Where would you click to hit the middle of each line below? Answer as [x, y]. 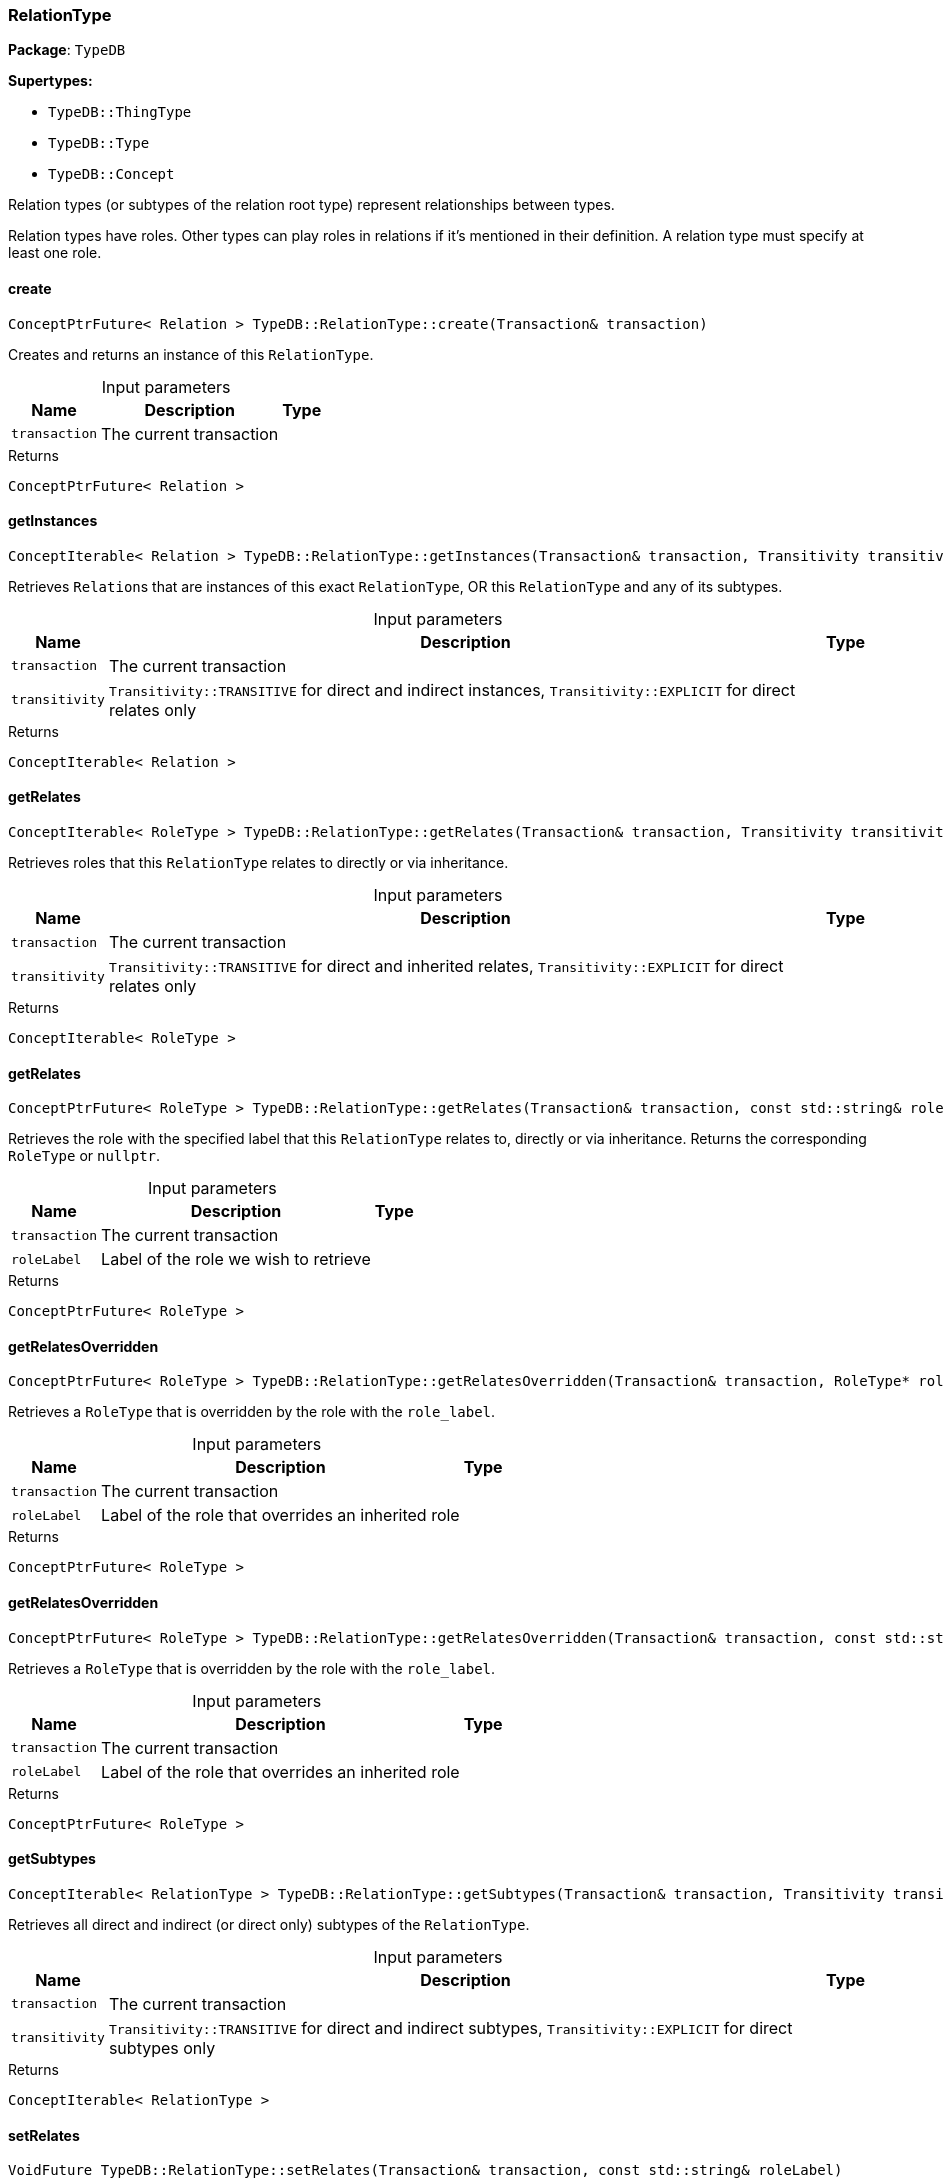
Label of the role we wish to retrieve [236, 1259]
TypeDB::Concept [111, 174]
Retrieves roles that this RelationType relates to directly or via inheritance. [258, 863]
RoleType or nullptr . [84, 1156]
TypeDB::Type [99, 143]
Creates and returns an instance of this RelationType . [191, 354]
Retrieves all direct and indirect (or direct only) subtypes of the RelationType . [269, 1924]
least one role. [55, 253]
